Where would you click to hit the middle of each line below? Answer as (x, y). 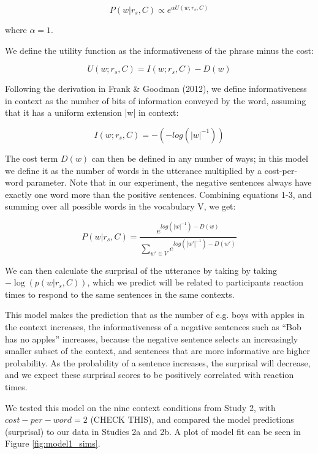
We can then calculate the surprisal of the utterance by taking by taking (141, 270)
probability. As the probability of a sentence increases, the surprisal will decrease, (158, 362)
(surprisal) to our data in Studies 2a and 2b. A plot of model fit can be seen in (153, 431)
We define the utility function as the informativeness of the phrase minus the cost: (159, 50)
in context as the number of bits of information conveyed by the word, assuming (156, 100)
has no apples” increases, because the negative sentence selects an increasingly (152, 339)
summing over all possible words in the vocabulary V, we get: (120, 206)
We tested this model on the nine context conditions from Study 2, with (140, 407)
